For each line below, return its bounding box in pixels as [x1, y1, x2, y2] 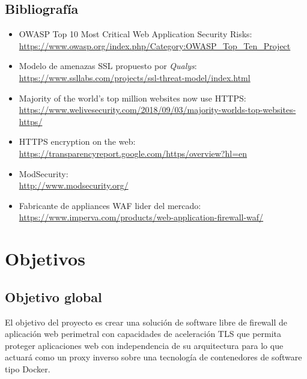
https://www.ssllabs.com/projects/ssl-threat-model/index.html [19, 71, 251, 83]
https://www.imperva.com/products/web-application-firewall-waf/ [19, 211, 264, 223]
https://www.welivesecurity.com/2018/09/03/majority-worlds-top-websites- [19, 103, 296, 116]
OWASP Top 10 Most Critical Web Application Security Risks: [19, 28, 252, 40]
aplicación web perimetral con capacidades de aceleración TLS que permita [5, 327, 282, 340]
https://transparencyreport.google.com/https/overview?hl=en [19, 147, 248, 159]
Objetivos [5, 246, 85, 271]
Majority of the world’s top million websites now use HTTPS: [19, 91, 246, 104]
